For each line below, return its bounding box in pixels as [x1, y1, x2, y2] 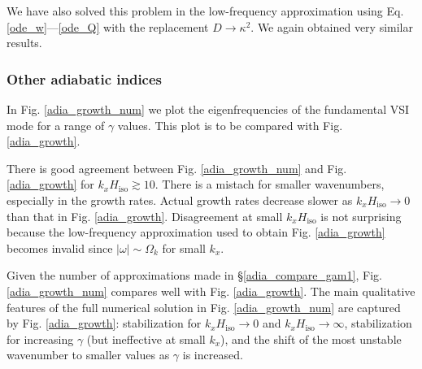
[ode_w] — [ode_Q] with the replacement [7, 18, 209, 35]
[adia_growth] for [7, 176, 94, 193]
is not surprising [320, 207, 402, 224]
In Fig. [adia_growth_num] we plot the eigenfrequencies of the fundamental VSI [7, 101, 410, 117]
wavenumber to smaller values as [7, 346, 170, 363]
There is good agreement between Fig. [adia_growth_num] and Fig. [7, 159, 347, 176]
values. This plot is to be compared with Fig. [117, 116, 343, 133]
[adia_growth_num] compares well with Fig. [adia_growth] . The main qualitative [7, 282, 415, 299]
